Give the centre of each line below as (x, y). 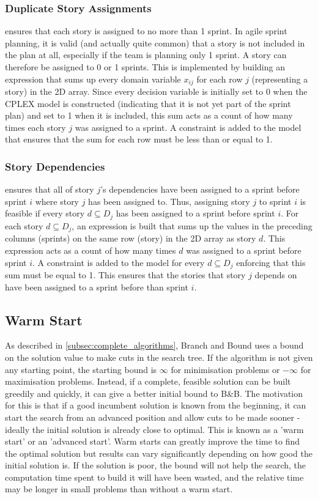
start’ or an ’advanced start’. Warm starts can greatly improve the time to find (153, 441)
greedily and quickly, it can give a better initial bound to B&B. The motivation (154, 393)
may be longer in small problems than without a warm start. (119, 489)
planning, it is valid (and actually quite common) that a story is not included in (155, 43)
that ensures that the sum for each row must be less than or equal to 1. (139, 139)
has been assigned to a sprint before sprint (195, 213)
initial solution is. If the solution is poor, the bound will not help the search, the (156, 465)
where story (57, 201)
